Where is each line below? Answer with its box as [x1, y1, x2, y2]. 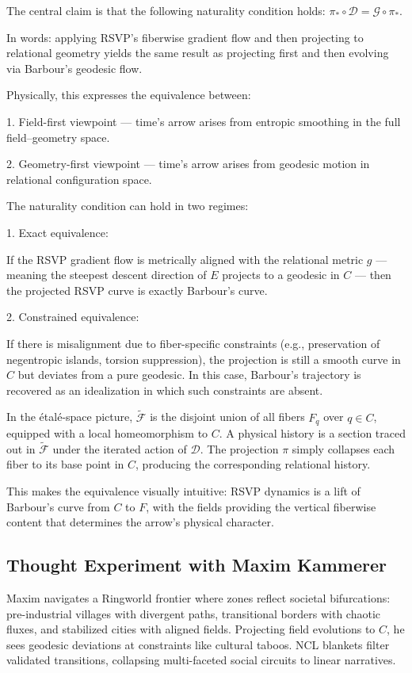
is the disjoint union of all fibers [150, 408, 305, 425]
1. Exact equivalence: [6, 224, 109, 240]
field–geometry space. [6, 128, 110, 145]
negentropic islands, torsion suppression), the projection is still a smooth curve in [6, 350, 401, 367]
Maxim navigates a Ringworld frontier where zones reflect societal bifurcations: [6, 589, 391, 606]
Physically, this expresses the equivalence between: [6, 86, 251, 103]
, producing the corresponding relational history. [135, 456, 371, 472]
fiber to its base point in [6, 456, 124, 472]
